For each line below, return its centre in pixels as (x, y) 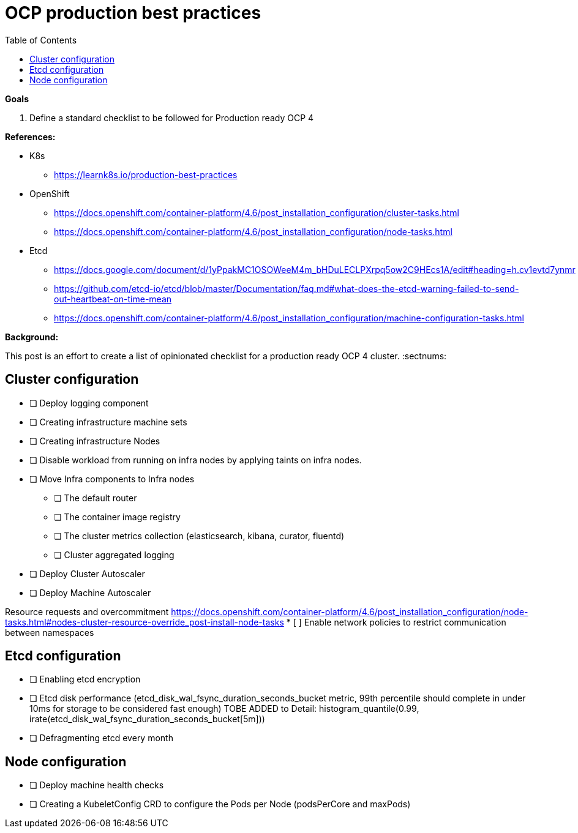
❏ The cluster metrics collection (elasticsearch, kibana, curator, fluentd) (199, 536)
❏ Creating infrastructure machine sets (108, 422)
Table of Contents (41, 40)
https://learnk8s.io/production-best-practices (146, 174)
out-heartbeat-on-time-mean (113, 299)
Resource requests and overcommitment (87, 611)
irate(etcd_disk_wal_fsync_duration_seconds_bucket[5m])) (147, 719)
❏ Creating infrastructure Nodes (95, 441)
